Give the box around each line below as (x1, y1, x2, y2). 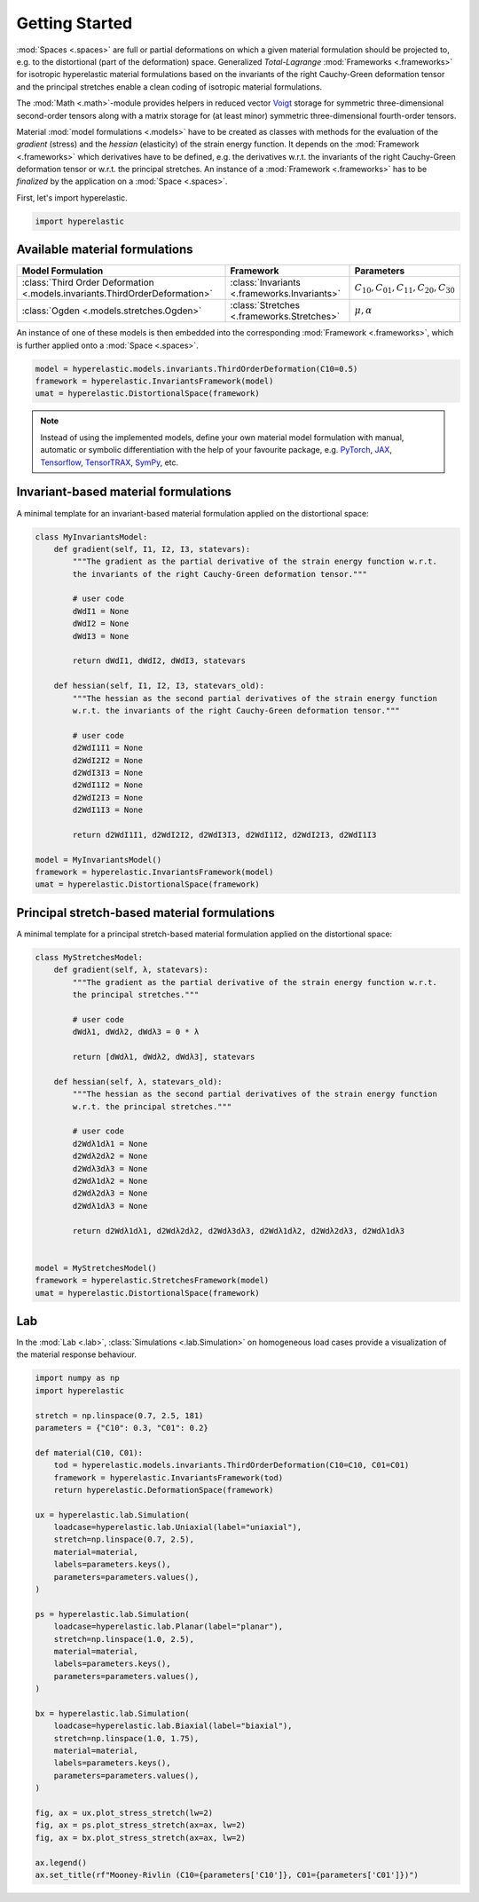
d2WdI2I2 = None (72, 755, 144, 765)
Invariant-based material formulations (16, 485, 232, 500)
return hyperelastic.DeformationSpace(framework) (53, 1485, 274, 1495)
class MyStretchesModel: (35, 952, 144, 962)
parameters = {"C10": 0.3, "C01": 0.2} (35, 1423, 208, 1432)
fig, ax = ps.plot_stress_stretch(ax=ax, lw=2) (35, 1820, 246, 1830)
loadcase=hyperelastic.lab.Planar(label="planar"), (53, 1622, 284, 1632)
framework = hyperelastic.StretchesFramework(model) (35, 1275, 270, 1286)
